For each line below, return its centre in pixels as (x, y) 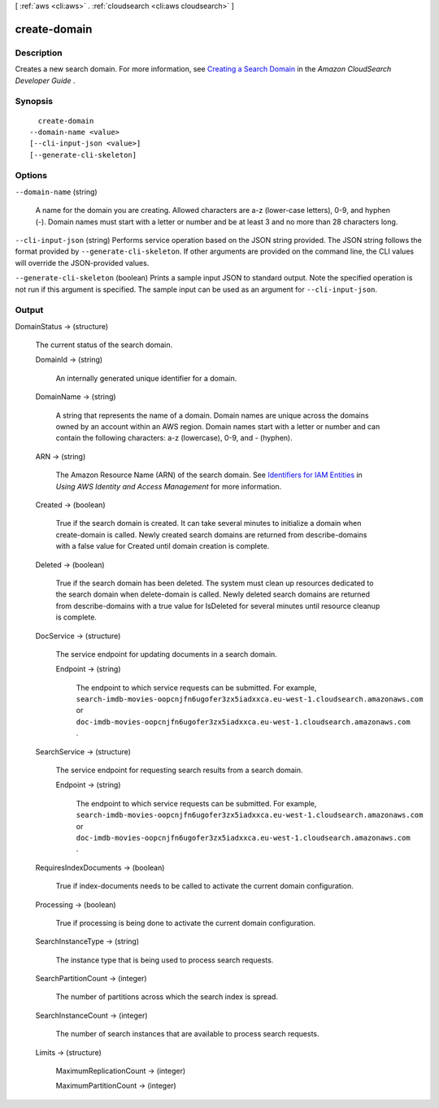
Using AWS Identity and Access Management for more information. (169, 486)
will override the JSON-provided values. (82, 263)
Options (31, 176)
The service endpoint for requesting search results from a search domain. (179, 770)
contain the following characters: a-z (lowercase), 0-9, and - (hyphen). (174, 438)
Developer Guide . (45, 80)
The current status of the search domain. (104, 345)
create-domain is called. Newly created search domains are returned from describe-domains (211, 534)
